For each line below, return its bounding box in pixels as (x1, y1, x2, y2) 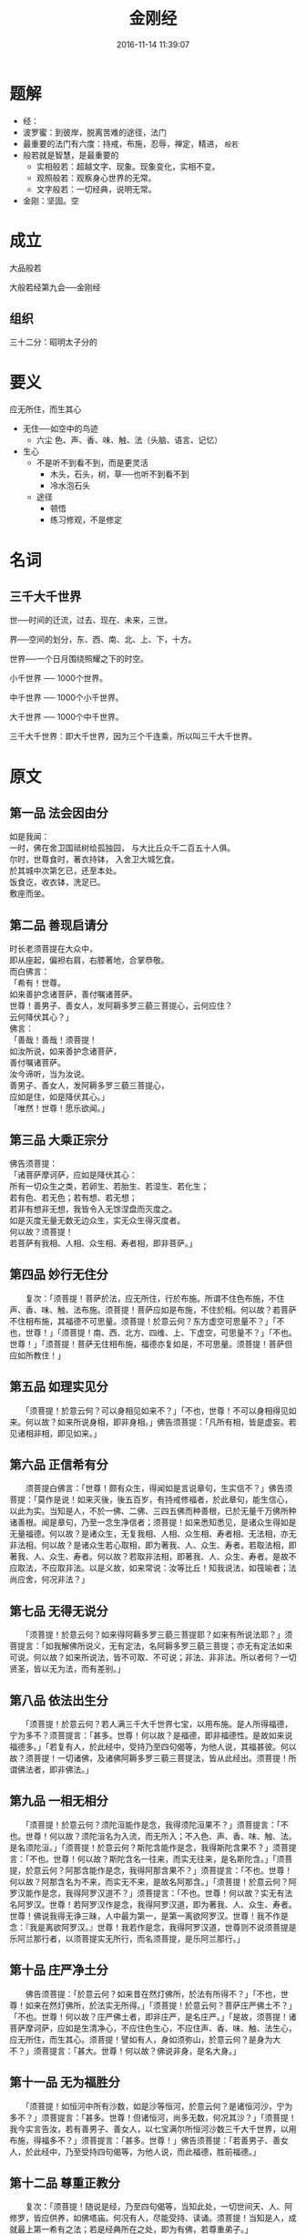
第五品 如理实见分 (9, 1379, 108, 1395)
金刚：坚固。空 (22, 195, 79, 206)
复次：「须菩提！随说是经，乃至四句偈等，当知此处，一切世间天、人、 (25, 2201, 285, 2212)
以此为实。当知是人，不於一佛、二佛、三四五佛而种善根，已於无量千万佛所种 (9, 1506, 297, 1517)
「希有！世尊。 (9, 977, 66, 989)
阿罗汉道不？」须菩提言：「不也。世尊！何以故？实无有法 (80, 1888, 293, 1899)
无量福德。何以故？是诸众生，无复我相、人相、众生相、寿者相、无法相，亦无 (9, 1529, 297, 1539)
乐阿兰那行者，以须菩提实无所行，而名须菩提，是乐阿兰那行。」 (9, 1933, 245, 1944)
